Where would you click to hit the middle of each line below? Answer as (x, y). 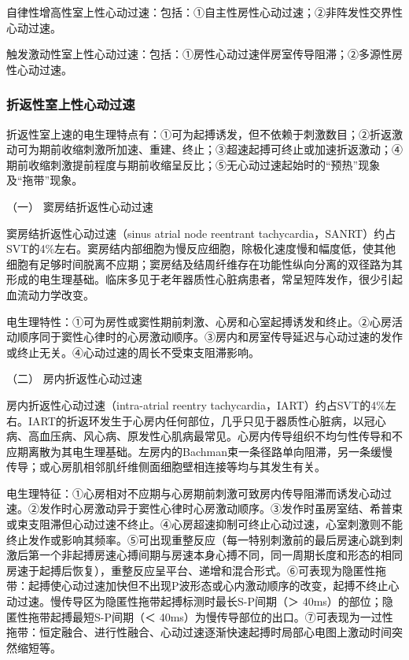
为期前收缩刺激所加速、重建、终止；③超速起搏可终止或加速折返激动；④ (215, 149)
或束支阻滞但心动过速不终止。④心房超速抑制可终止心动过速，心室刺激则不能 (204, 524)
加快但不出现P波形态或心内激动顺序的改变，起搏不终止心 (252, 586)
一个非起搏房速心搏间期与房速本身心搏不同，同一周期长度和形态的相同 (221, 555)
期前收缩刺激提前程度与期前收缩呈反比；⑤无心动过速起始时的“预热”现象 (193, 164)
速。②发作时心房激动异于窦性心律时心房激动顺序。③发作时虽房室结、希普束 (204, 508)
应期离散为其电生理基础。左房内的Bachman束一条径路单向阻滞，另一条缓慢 (199, 451)
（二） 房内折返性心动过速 (74, 378)
